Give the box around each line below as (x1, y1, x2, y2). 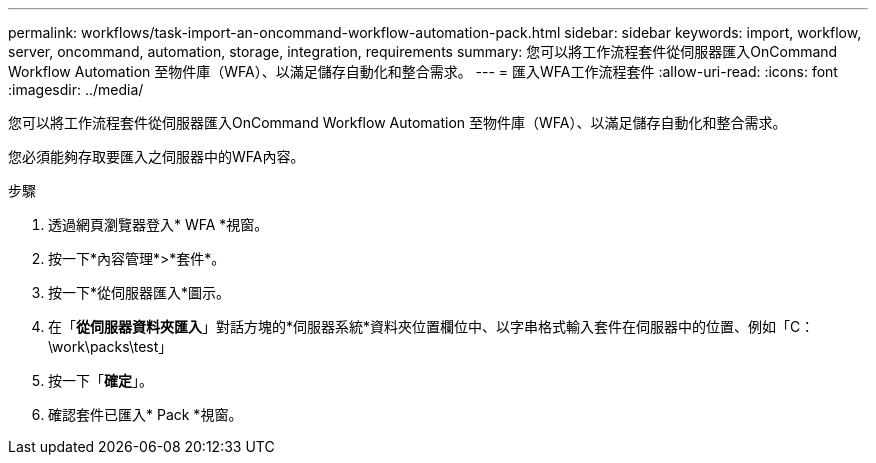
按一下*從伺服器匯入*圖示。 (48, 284, 231, 301)
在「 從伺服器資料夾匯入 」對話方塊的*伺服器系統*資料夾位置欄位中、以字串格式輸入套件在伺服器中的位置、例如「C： (48, 318, 815, 335)
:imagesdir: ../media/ (8, 81, 144, 98)
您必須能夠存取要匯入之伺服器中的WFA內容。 (8, 148, 305, 165)
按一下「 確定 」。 (48, 372, 153, 389)
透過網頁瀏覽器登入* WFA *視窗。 (48, 216, 269, 233)
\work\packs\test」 (48, 338, 173, 355)
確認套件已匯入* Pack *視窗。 (48, 406, 243, 423)
